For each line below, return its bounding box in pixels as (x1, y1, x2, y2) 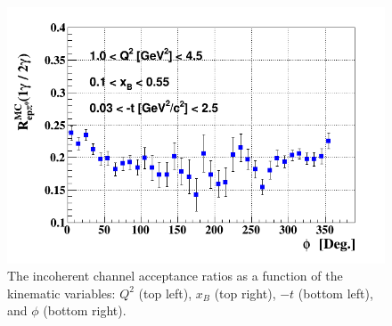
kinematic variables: (7, 283, 116, 302)
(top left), (138, 283, 192, 302)
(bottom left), (298, 283, 373, 302)
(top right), (214, 283, 276, 302)
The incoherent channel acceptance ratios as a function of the (7, 266, 343, 285)
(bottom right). (43, 301, 127, 320)
